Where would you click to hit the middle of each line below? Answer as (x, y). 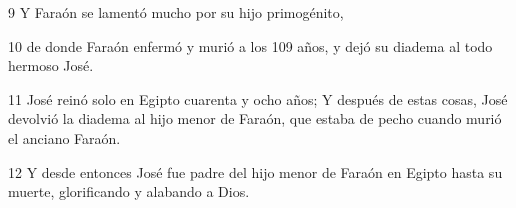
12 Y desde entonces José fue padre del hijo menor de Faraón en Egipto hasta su (255, 171)
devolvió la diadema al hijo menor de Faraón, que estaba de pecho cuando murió (255, 118)
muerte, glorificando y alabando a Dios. (129, 191)
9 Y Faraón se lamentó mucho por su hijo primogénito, (176, 12)
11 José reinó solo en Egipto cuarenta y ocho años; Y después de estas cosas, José (258, 98)
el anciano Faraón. (64, 137)
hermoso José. (51, 65)
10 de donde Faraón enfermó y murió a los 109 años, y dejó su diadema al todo (250, 45)
